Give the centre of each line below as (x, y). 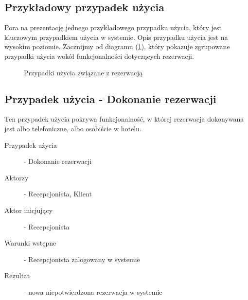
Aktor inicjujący (29, 210)
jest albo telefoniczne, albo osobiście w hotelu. (73, 128)
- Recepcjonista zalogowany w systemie (82, 259)
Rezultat (17, 275)
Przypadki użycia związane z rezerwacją (83, 72)
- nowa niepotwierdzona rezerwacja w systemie (93, 291)
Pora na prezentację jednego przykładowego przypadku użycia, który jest (113, 27)
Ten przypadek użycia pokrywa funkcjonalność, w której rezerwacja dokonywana (124, 119)
